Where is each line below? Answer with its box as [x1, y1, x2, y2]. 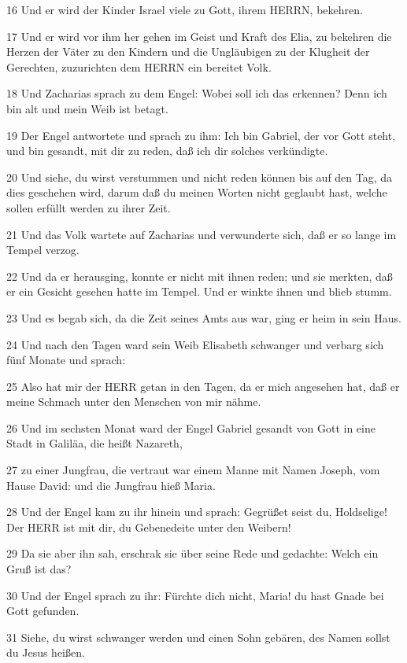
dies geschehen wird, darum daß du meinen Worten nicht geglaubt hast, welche [6, 184, 387, 201]
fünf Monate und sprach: [6, 352, 126, 368]
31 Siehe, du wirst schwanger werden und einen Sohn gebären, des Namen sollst [6, 628, 390, 645]
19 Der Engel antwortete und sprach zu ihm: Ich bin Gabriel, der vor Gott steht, [6, 127, 396, 143]
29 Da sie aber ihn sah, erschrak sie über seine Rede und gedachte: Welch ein [6, 545, 379, 562]
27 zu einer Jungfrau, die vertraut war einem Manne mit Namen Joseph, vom [6, 462, 380, 478]
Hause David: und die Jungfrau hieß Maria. [6, 477, 216, 493]
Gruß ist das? [6, 561, 72, 577]
